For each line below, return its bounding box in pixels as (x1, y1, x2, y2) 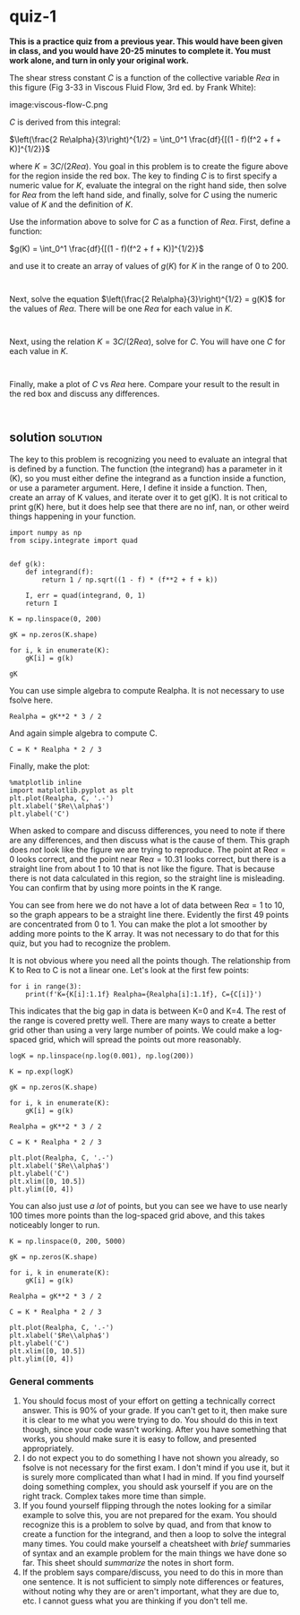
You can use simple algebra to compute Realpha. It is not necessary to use (9, 685, 285, 695)
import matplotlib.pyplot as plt (9, 786, 134, 795)
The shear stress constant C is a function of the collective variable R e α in (9, 72, 280, 82)
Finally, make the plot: (9, 760, 90, 772)
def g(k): (9, 559, 47, 568)
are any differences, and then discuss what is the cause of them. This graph (9, 834, 290, 845)
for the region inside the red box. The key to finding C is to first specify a (9, 170, 278, 181)
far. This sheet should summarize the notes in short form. (21, 1558, 235, 1568)
